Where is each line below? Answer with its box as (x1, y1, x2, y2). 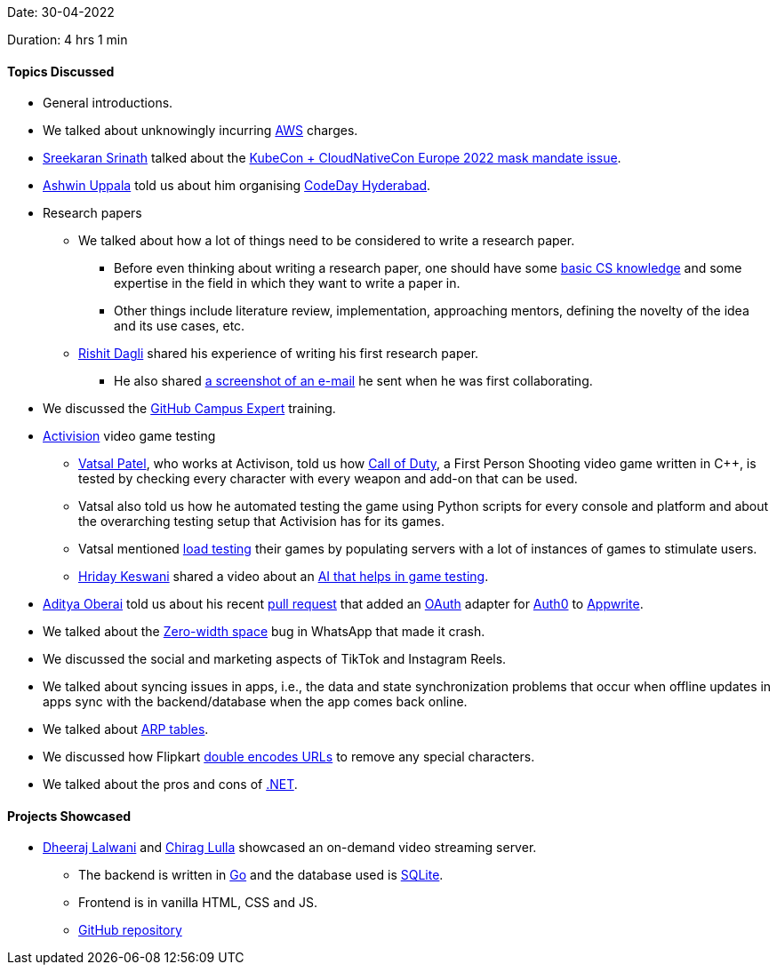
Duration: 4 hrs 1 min (7, 32, 128, 47)
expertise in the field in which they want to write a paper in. (114, 275, 461, 291)
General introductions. (43, 95, 173, 111)
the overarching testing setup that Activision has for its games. (78, 514, 445, 530)
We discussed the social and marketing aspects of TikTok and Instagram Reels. (43, 651, 507, 667)
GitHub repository (78, 922, 182, 938)
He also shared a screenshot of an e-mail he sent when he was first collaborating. (114, 373, 593, 389)
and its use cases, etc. (114, 318, 245, 334)
